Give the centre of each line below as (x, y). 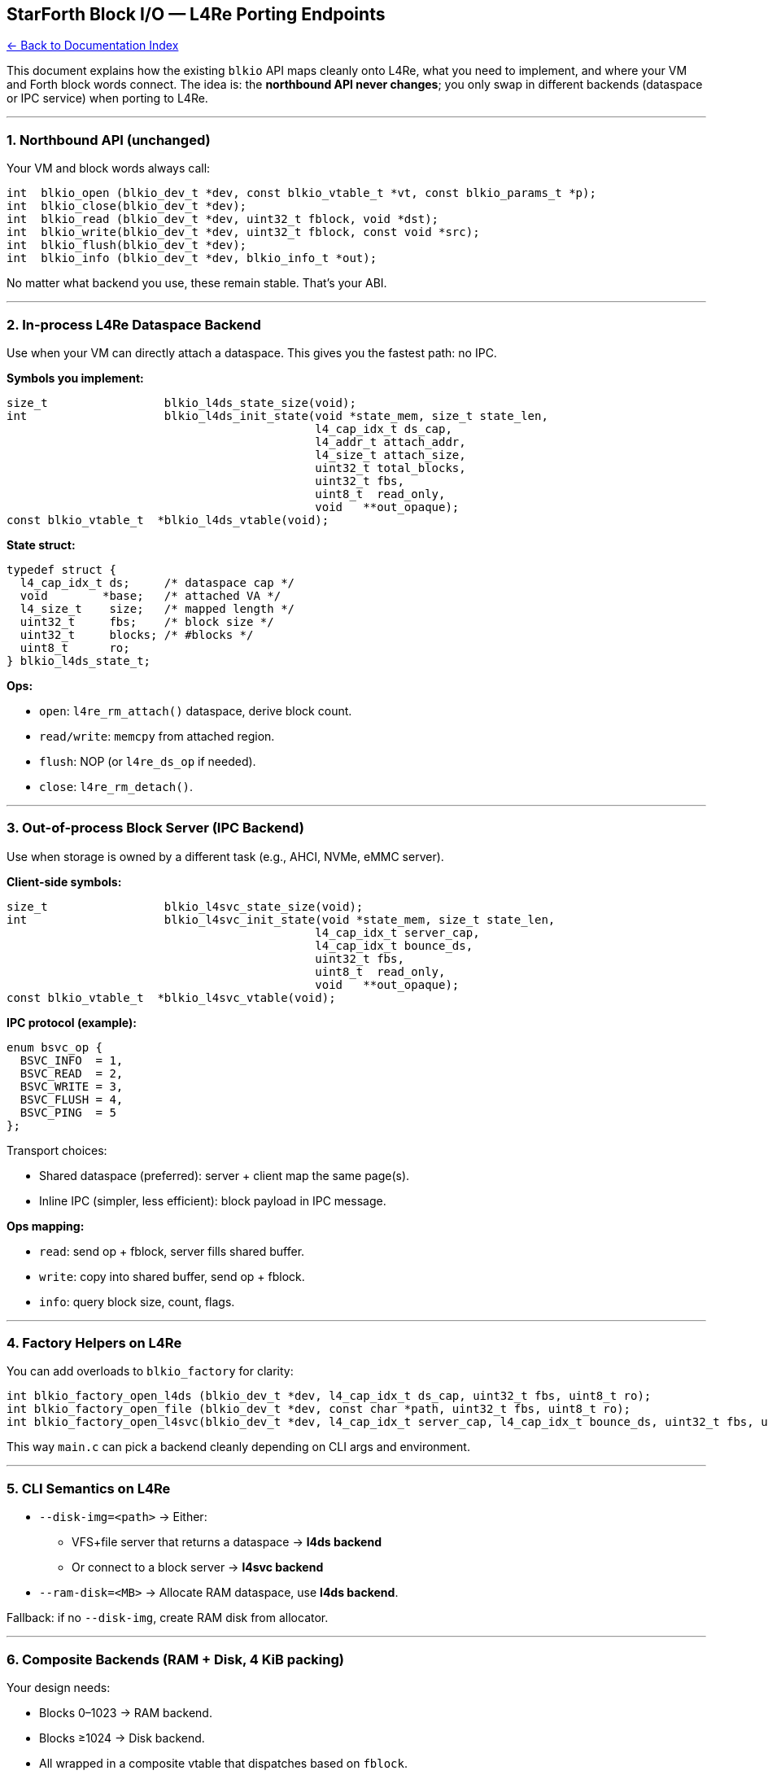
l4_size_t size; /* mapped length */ (157, 608)
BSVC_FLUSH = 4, (72, 1099)
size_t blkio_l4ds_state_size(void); (181, 402)
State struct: (41, 544)
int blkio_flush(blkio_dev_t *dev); (127, 245)
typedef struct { (61, 569)
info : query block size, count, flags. (137, 1301)
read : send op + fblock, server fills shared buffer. (172, 1251)
